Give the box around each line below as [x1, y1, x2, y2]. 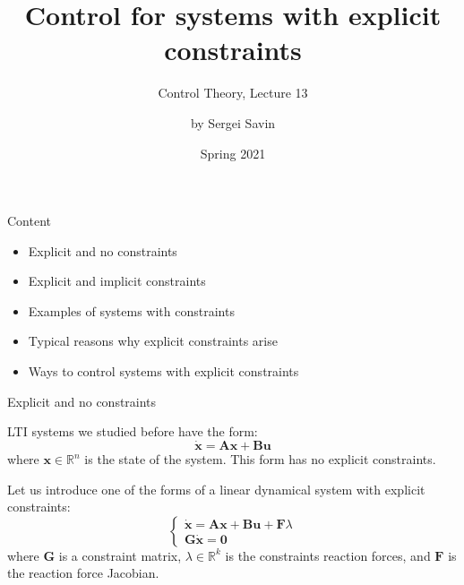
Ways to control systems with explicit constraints [28, 362, 299, 381]
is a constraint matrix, [58, 546, 182, 564]
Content [7, 211, 51, 230]
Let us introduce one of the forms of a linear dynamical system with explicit [7, 479, 425, 498]
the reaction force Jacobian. [7, 563, 159, 582]
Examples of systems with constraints [28, 301, 235, 320]
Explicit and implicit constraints [28, 271, 206, 290]
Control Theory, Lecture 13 [158, 83, 308, 102]
